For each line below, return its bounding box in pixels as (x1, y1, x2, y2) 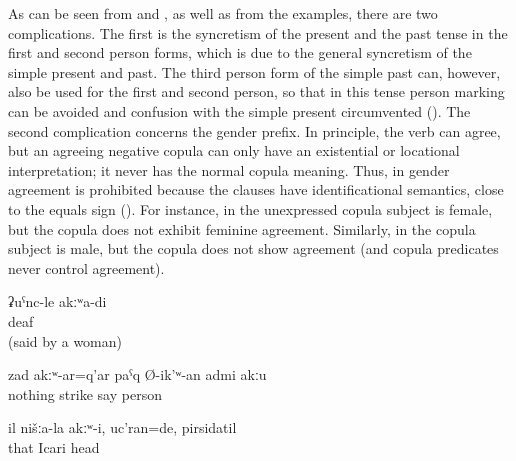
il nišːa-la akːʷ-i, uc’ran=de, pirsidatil (8, 417, 237, 438)
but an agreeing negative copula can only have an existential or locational (8, 140, 460, 161)
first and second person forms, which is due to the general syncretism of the (8, 42, 472, 63)
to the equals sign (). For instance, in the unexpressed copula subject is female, (8, 198, 493, 219)
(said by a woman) (8, 330, 123, 351)
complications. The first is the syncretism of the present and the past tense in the (8, 22, 508, 43)
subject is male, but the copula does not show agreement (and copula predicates (8, 238, 499, 259)
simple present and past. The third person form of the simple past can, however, (8, 61, 501, 82)
